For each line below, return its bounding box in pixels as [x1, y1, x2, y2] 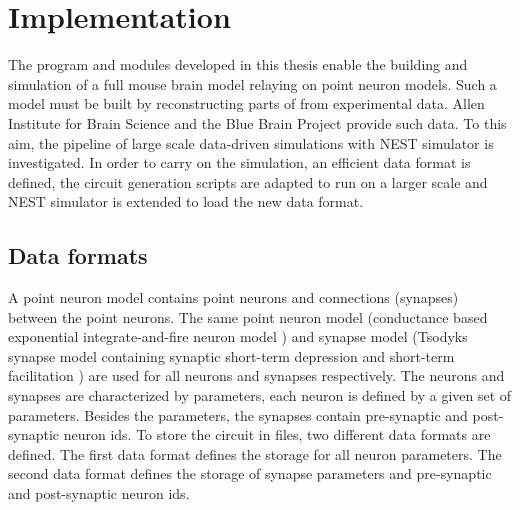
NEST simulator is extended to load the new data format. [8, 191, 364, 212]
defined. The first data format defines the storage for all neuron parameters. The [8, 443, 502, 464]
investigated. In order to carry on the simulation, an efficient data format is [8, 152, 471, 173]
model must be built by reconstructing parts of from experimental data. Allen [8, 93, 485, 114]
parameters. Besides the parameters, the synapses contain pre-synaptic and [8, 404, 468, 425]
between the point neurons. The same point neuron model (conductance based [8, 306, 488, 327]
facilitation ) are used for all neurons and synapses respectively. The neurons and [8, 365, 505, 386]
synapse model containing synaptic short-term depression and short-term [8, 345, 455, 366]
